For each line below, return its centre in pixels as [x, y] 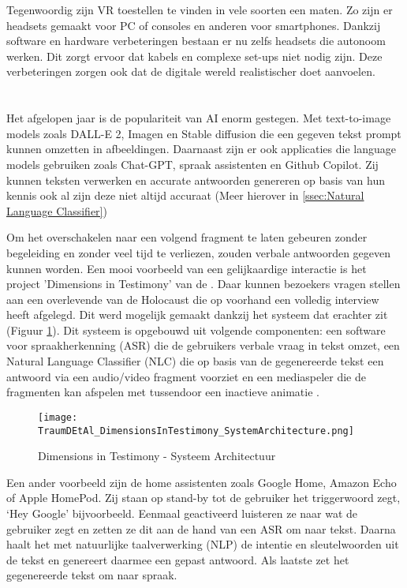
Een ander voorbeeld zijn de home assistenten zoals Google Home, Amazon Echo [202, 482]
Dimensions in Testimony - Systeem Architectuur [157, 456]
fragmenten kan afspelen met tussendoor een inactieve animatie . [163, 392]
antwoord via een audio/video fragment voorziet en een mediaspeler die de [186, 376]
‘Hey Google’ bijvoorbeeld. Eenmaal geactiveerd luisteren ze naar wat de [182, 513]
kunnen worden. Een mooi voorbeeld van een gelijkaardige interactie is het [187, 268]
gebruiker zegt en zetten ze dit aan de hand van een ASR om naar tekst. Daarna [201, 528]
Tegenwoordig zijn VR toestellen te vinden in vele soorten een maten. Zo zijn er [200, 9]
